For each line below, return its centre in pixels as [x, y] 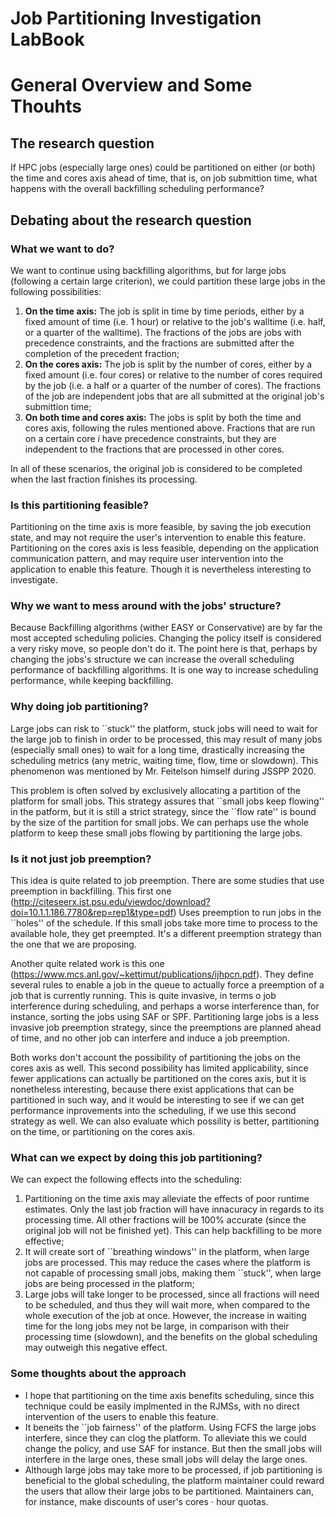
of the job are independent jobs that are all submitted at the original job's [174, 396]
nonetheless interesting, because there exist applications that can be [152, 1089]
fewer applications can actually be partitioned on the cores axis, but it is [158, 1079]
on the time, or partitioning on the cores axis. [103, 1132]
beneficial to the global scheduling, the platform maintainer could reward [174, 1480]
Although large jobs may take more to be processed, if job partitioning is [173, 1469]
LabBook [47, 39]
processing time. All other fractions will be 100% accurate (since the [165, 1220]
